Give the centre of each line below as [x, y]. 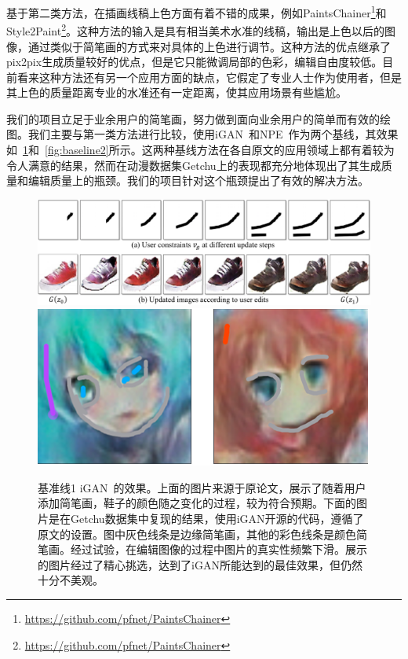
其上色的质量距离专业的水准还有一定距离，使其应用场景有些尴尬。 [177, 92]
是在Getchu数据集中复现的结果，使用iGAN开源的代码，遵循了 [206, 518]
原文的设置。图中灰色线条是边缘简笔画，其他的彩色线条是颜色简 [202, 534]
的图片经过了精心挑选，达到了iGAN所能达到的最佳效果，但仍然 [200, 564]
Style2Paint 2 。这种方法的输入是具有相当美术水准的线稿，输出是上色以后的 [196, 29]
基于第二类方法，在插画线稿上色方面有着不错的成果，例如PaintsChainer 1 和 [197, 11]
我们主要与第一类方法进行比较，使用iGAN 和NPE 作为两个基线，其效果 [213, 134]
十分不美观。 [71, 580]
